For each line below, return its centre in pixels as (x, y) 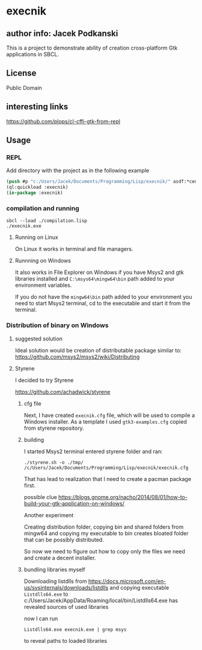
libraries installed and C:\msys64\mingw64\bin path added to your (95, 279)
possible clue (40, 497)
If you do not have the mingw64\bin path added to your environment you (103, 297)
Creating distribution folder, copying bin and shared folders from (104, 527)
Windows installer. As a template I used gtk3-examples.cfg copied (106, 421)
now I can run (41, 618)
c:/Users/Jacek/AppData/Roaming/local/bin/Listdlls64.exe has (101, 600)
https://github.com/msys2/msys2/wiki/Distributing (77, 357)
